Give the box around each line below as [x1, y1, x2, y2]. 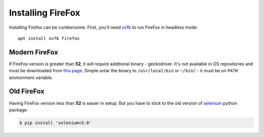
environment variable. [9, 75, 53, 80]
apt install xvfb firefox [18, 36, 80, 41]
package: [9, 107, 28, 113]
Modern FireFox [9, 48, 58, 56]
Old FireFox [9, 87, 45, 96]
